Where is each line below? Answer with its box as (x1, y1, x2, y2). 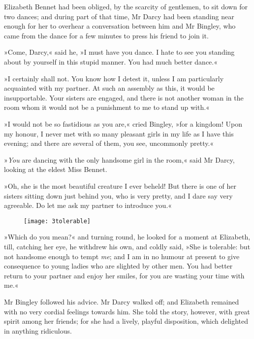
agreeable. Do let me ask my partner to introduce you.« (4, 200, 172, 210)
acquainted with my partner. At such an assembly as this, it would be (4, 83, 215, 93)
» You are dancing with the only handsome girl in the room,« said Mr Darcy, (4, 154, 235, 165)
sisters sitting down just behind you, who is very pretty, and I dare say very (4, 190, 233, 201)
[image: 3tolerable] (24, 217, 91, 225)
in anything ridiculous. (4, 325, 72, 336)
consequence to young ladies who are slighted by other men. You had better (4, 261, 233, 271)
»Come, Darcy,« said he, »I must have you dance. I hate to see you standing (4, 47, 235, 57)
